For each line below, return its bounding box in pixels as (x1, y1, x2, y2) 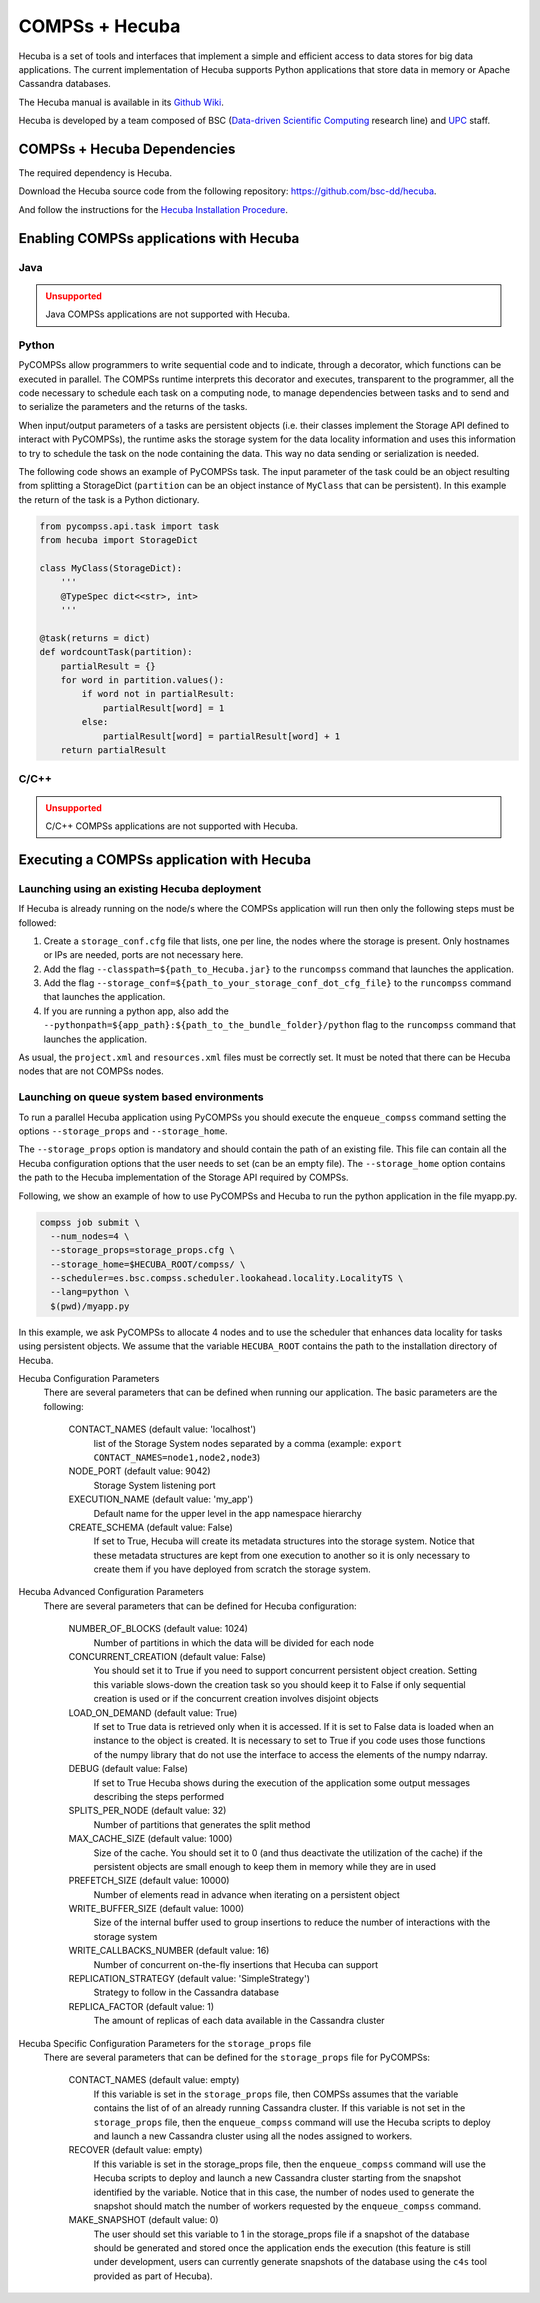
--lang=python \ (50, 1286, 130, 1298)
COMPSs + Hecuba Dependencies (18, 140, 236, 157)
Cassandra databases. (18, 78, 112, 90)
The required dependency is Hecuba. (18, 167, 173, 179)
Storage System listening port (93, 1479, 216, 1491)
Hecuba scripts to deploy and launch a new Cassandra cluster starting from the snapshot (93, 2172, 462, 2184)
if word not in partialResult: (81, 688, 235, 700)
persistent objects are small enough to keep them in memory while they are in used (93, 1860, 437, 1872)
